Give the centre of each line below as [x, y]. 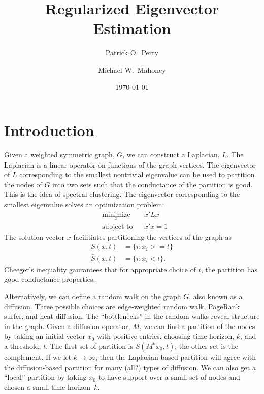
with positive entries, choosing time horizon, [166, 336]
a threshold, [23, 346]
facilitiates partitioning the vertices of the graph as [152, 236]
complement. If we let [38, 357]
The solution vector [35, 236]
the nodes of [23, 184]
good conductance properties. [50, 279]
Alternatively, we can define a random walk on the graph [93, 296]
